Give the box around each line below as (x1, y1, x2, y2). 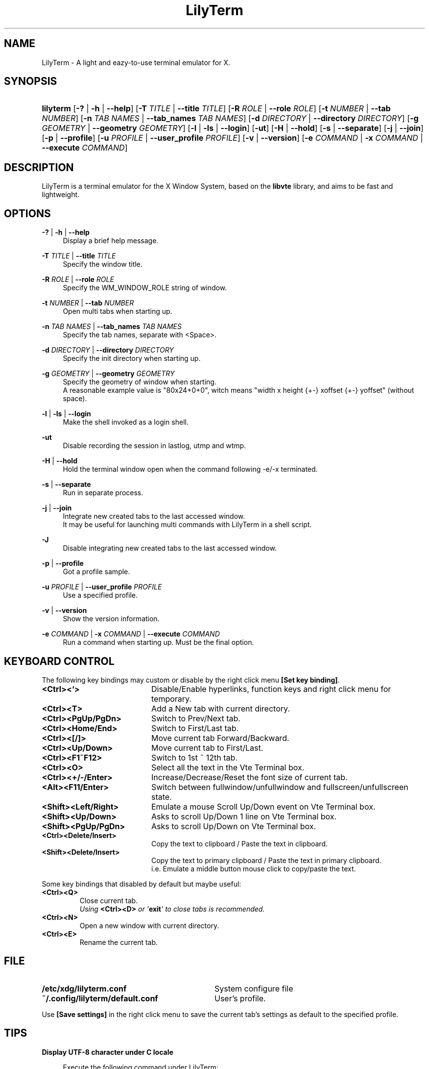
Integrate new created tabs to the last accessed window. (63, 512, 245, 521)
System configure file (214, 983, 293, 993)
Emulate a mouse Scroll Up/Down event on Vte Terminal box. (151, 801, 376, 812)
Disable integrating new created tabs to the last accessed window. (63, 544, 277, 553)
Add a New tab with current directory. (151, 703, 290, 713)
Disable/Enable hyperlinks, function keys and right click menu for (151, 684, 391, 694)
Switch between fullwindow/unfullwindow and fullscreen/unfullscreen (151, 782, 408, 792)
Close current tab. (79, 896, 138, 905)
